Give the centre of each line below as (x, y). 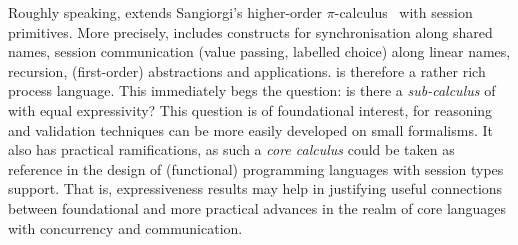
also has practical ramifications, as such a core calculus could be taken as (231, 149)
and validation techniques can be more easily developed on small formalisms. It (251, 129)
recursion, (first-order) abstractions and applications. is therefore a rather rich (247, 70)
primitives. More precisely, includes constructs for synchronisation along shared (250, 31)
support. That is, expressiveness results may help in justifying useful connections (255, 188)
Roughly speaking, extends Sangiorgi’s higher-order (165, 12)
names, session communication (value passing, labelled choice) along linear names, (259, 51)
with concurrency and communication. (125, 227)
